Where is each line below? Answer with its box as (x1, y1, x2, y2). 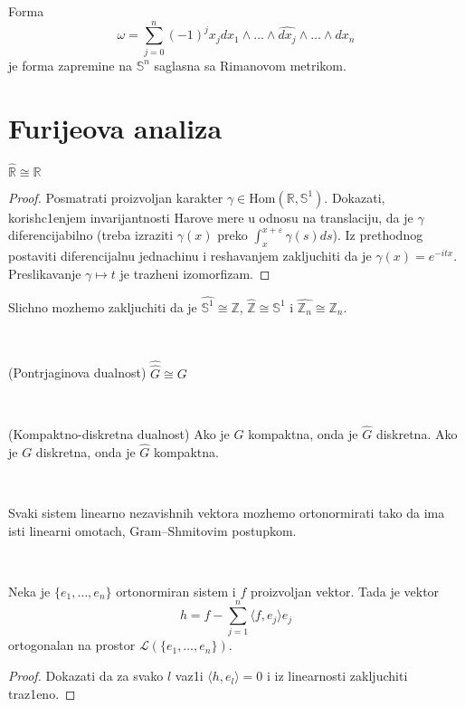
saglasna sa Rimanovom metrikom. (154, 55, 346, 74)
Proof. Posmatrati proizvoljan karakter (8, 187, 223, 206)
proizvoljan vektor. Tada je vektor (250, 581, 440, 600)
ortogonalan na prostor (8, 635, 136, 654)
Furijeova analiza (8, 109, 223, 146)
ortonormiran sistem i (116, 581, 236, 600)
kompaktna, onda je (248, 424, 358, 443)
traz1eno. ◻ (8, 683, 76, 702)
